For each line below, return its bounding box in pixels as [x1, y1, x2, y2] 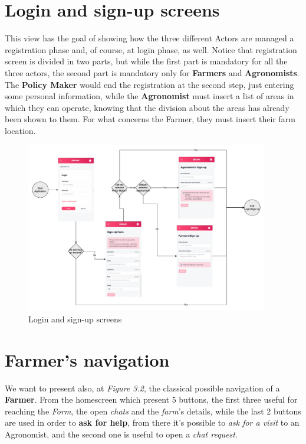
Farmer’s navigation [5, 347, 170, 371]
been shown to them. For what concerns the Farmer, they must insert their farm [5, 113, 295, 125]
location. [5, 124, 36, 136]
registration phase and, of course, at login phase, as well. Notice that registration [5, 43, 297, 56]
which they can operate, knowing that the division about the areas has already [5, 101, 289, 113]
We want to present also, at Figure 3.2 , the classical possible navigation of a [5, 381, 280, 394]
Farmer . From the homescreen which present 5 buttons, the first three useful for [5, 393, 298, 406]
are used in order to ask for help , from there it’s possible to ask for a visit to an [5, 416, 300, 429]
